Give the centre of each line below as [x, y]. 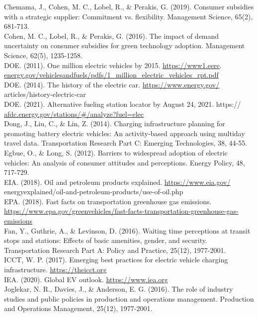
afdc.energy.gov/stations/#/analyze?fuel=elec [74, 114]
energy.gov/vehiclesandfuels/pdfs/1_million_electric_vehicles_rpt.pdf [111, 75]
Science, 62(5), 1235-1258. [43, 55]
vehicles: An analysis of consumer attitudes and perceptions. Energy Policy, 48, [125, 162]
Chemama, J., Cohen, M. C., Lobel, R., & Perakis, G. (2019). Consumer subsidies [129, 6]
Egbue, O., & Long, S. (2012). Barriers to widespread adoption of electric [116, 152]
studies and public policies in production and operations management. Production [129, 298]
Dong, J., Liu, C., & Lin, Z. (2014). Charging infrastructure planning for [115, 123]
